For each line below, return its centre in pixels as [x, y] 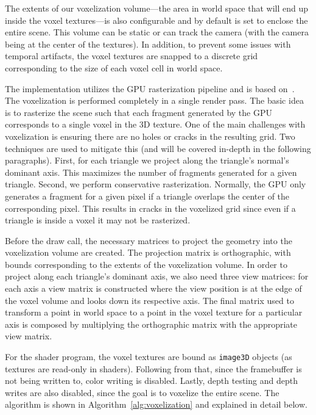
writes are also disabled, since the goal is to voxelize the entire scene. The [142, 392]
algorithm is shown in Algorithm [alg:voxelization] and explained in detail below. [156, 404]
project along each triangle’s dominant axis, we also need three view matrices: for [157, 276]
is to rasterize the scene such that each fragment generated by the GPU [139, 112]
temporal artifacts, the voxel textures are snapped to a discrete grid [132, 56]
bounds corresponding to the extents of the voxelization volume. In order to [146, 264]
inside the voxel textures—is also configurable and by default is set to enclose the [156, 20]
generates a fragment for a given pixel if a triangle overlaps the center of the [147, 196]
